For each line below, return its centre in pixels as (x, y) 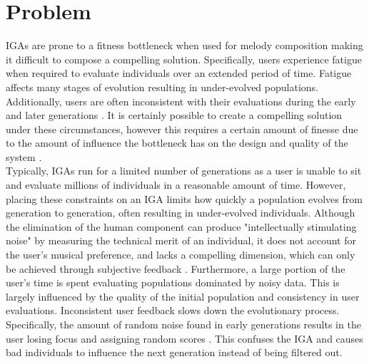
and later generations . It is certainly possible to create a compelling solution (174, 115)
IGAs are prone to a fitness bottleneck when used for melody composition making (184, 45)
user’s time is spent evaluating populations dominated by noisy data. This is (173, 282)
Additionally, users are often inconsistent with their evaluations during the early (181, 101)
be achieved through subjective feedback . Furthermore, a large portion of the (176, 268)
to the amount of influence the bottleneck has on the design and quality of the (177, 143)
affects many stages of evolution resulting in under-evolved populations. (162, 87)
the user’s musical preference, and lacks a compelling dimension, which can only (181, 255)
